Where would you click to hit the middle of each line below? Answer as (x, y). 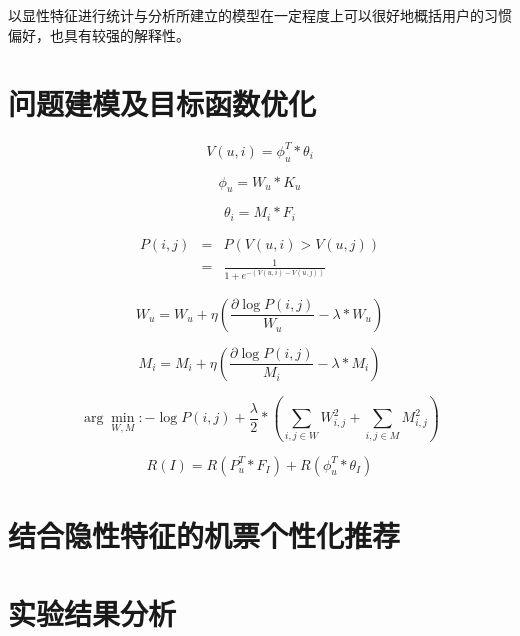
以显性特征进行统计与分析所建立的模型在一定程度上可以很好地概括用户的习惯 (260, 15)
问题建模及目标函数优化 (162, 103)
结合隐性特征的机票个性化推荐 (204, 534)
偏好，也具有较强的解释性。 (99, 34)
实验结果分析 (92, 613)
